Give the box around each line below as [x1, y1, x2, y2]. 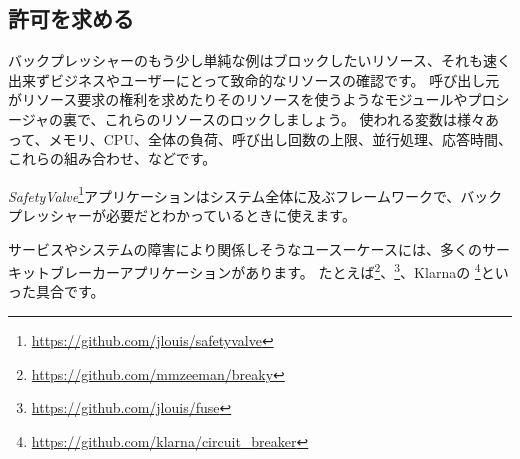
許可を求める [8, 3, 134, 34]
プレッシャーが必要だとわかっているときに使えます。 [8, 205, 356, 226]
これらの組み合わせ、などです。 [8, 148, 217, 169]
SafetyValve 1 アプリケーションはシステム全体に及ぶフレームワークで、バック [8, 182, 503, 206]
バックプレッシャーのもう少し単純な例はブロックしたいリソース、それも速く [8, 50, 511, 71]
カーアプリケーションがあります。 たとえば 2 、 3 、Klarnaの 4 [91, 259, 481, 282]
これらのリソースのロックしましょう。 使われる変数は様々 [104, 108, 485, 129]
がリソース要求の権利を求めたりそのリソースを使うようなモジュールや [8, 89, 468, 110]
